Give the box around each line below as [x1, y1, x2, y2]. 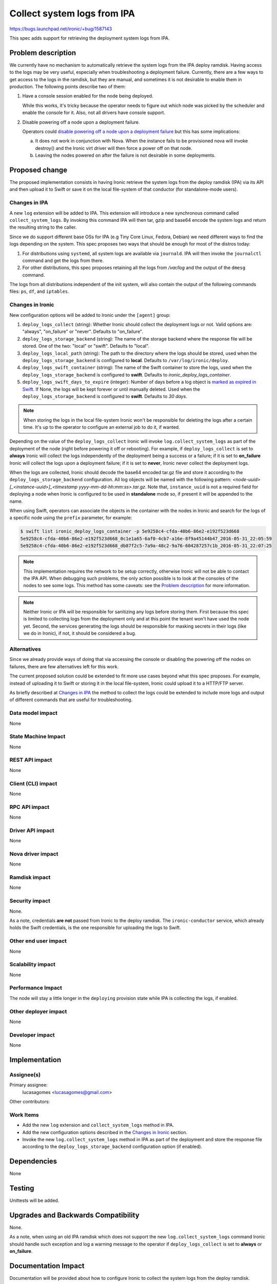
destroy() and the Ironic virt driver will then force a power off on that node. [35, 145, 192, 151]
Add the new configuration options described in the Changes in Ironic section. [22, 1129, 188, 1135]
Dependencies [9, 1157, 57, 1166]
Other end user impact [9, 937, 67, 945]
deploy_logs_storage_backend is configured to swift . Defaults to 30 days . [22, 393, 187, 399]
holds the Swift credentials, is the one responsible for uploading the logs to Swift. [9, 924, 182, 931]
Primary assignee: [9, 1082, 48, 1088]
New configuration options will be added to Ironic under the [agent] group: [9, 312, 171, 318]
